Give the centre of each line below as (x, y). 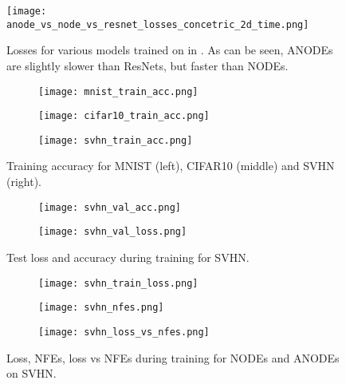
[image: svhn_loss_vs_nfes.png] (124, 332)
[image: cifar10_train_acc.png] (124, 116)
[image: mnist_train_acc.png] (118, 91)
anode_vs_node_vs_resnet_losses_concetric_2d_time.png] (158, 24)
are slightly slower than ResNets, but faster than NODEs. (147, 65)
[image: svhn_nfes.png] (101, 308)
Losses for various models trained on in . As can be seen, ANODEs (170, 50)
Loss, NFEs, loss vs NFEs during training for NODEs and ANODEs (173, 357)
